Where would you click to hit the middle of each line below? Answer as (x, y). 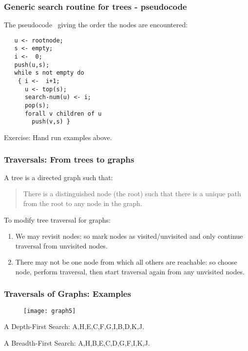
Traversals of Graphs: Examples (67, 293)
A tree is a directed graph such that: (58, 177)
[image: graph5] (50, 311)
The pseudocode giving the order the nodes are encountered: (96, 25)
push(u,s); (32, 65)
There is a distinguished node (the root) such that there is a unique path (132, 194)
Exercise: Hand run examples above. (58, 137)
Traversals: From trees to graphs (69, 159)
